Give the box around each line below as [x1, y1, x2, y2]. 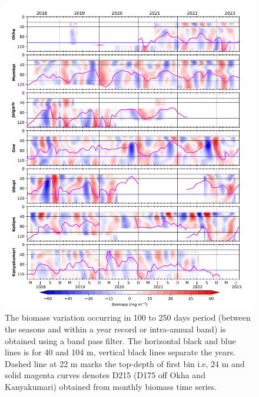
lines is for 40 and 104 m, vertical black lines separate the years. [5, 346, 236, 358]
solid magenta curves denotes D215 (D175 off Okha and [5, 369, 205, 381]
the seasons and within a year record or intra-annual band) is [5, 322, 226, 335]
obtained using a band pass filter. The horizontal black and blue [5, 334, 236, 346]
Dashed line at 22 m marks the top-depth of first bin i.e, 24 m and [5, 357, 245, 369]
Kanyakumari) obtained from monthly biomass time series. [5, 380, 217, 392]
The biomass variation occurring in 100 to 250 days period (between [5, 311, 251, 324]
